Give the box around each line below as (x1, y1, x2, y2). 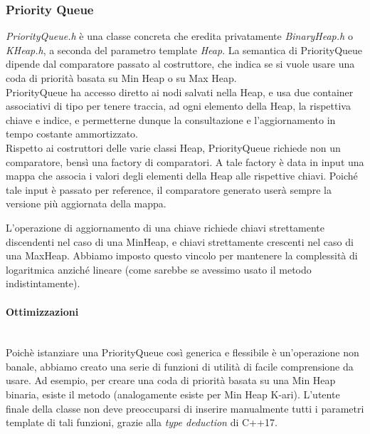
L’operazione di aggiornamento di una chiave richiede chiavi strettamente (6, 219, 325, 234)
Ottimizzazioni (6, 304, 79, 319)
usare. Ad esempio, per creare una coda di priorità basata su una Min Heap (6, 373, 336, 388)
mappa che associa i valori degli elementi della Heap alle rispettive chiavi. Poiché (6, 168, 358, 183)
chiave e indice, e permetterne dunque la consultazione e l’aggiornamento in (6, 112, 336, 127)
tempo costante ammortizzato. (6, 126, 138, 141)
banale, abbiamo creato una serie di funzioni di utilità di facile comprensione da (6, 358, 354, 373)
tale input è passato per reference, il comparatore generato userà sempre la (6, 182, 332, 197)
